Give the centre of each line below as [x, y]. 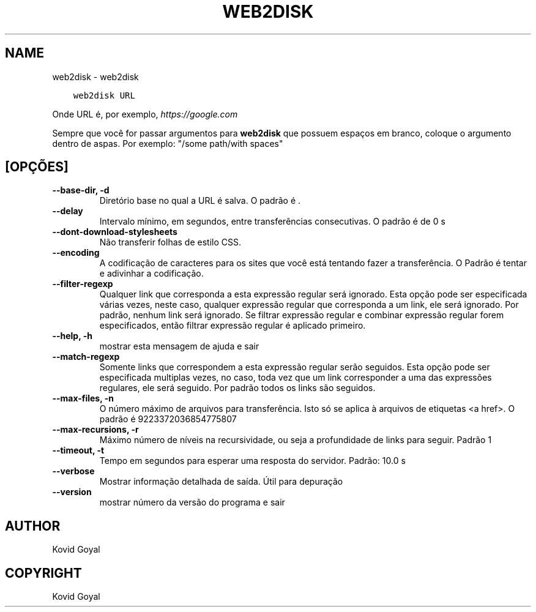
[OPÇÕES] [37, 167]
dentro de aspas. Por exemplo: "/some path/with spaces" [168, 143]
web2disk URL [104, 95]
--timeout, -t [78, 450]
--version [72, 492]
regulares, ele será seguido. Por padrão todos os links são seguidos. [237, 388]
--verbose [73, 471]
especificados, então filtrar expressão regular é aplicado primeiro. [233, 326]
